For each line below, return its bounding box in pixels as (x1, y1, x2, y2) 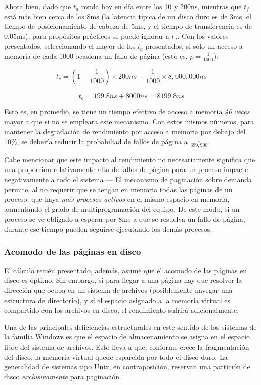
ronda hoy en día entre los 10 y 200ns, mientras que (81, 1, 242, 11)
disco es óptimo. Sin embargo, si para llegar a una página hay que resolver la (4, 275, 242, 285)
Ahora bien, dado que (4, 1, 71, 11)
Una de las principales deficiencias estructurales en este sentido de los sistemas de (4, 321, 257, 332)
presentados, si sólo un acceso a (145, 40, 243, 51)
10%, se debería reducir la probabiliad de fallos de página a (4, 136, 188, 147)
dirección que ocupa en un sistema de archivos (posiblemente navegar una (4, 285, 233, 295)
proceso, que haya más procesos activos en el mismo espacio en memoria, (4, 194, 230, 204)
